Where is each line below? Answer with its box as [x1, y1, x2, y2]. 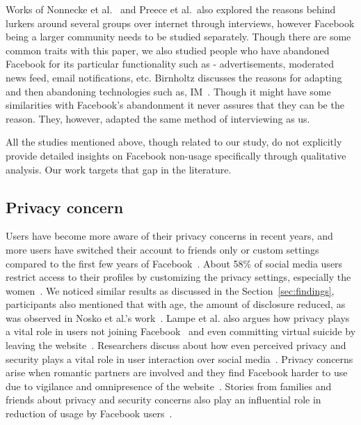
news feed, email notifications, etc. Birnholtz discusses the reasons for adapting [6, 70, 342, 84]
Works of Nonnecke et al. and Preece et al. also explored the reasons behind [6, 2, 336, 16]
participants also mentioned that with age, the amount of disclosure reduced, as [6, 297, 346, 311]
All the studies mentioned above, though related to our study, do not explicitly [6, 134, 342, 149]
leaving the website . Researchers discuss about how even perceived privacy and [6, 338, 346, 353]
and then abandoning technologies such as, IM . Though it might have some [6, 84, 331, 98]
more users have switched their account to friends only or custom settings [6, 242, 319, 256]
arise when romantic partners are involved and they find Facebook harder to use [6, 365, 348, 380]
